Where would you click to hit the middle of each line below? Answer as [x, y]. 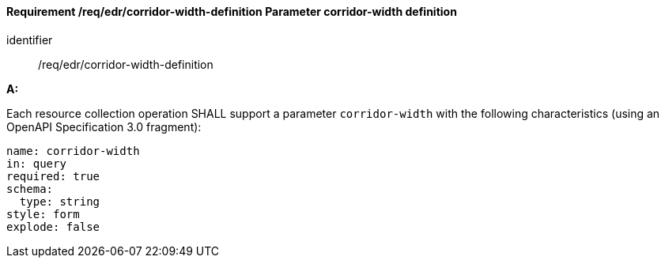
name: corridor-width [73, 151]
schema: [30, 189]
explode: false [53, 226]
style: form [43, 214]
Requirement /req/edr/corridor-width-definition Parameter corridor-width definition [232, 11]
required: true [53, 176]
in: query [36, 163]
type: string [60, 201]
